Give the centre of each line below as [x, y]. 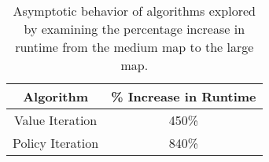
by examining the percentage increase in [134, 29]
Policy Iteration [56, 143]
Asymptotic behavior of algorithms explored [134, 11]
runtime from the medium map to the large [134, 47]
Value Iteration [55, 120]
